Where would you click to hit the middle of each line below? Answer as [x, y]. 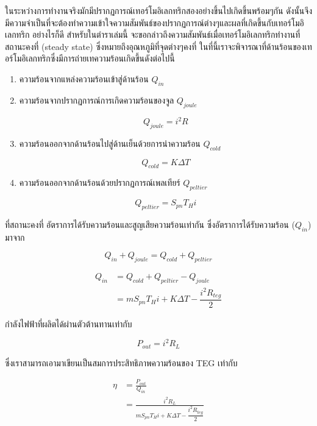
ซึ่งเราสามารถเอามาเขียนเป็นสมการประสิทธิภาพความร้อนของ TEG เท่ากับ [121, 362]
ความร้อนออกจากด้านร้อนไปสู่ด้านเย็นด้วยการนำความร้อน [110, 143]
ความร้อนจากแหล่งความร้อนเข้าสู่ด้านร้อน [84, 78]
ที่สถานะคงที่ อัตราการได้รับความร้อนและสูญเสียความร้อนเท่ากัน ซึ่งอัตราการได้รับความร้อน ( [150, 225]
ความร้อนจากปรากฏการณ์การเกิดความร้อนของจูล [97, 100]
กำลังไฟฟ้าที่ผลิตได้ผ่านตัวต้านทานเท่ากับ [69, 324]
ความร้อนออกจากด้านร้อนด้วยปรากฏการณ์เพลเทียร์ [100, 183]
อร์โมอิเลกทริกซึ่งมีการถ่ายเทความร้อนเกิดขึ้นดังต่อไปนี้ [90, 58]
